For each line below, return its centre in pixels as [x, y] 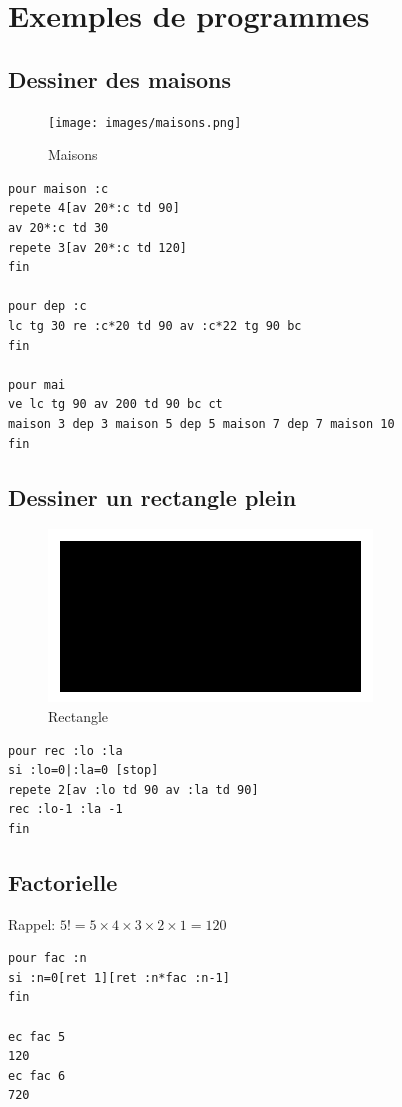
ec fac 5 [37, 1036]
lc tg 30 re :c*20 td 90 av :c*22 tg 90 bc [155, 325]
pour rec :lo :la [65, 750]
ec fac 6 [37, 1075]
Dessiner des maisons [120, 78]
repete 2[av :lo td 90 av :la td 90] [133, 789]
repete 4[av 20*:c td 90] [94, 208]
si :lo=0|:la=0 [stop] [83, 770]
